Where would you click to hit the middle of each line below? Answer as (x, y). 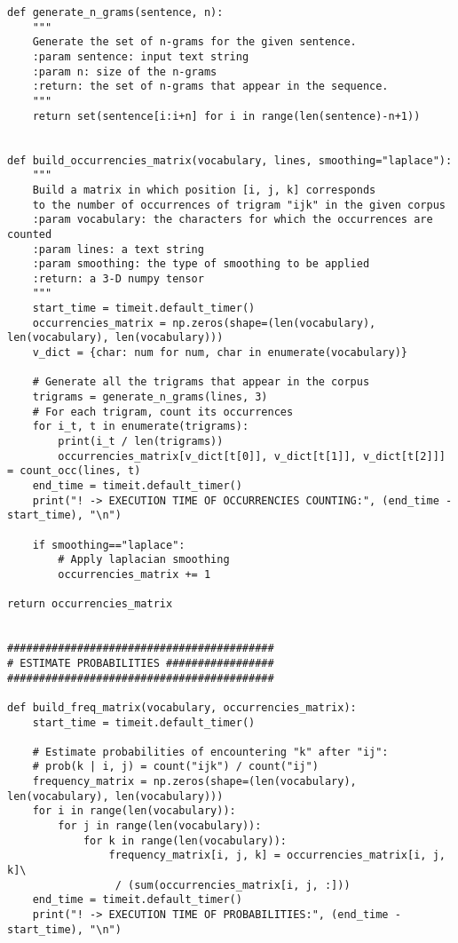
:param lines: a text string (118, 249)
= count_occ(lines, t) (74, 471)
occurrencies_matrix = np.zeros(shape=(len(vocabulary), (204, 323)
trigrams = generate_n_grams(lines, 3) (150, 397)
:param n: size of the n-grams (125, 71)
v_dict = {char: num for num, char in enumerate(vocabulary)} (220, 353)
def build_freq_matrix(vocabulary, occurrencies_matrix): (182, 707)
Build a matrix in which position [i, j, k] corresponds (204, 190)
